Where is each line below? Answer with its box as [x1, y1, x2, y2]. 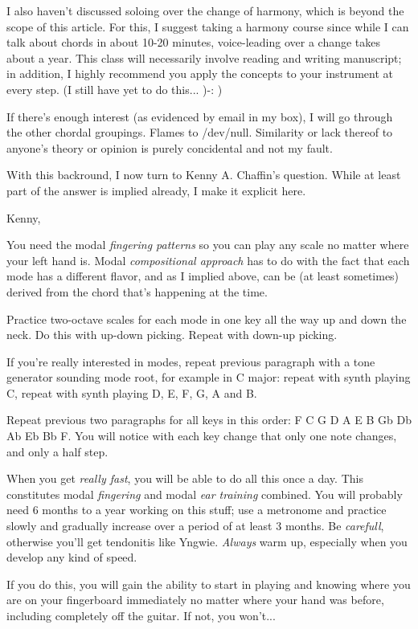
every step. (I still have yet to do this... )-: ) [6, 80, 223, 97]
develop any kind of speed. [6, 549, 137, 566]
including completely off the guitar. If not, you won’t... [6, 607, 276, 623]
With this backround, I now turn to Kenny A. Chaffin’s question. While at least [6, 166, 401, 183]
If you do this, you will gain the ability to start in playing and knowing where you [6, 575, 411, 592]
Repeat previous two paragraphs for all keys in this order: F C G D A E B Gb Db [6, 411, 412, 428]
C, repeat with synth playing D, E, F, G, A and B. [6, 384, 257, 401]
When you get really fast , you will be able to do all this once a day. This [6, 470, 363, 487]
